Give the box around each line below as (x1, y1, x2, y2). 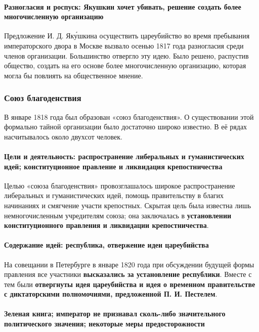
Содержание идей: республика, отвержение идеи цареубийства (4, 240, 209, 250)
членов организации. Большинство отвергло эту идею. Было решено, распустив (4, 50, 249, 61)
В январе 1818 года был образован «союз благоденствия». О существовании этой (4, 111, 254, 122)
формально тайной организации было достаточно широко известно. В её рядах (4, 121, 247, 132)
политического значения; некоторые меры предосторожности (4, 318, 205, 329)
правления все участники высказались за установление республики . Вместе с (4, 269, 252, 279)
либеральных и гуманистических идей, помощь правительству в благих (4, 190, 224, 201)
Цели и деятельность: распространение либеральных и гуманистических (4, 151, 244, 161)
